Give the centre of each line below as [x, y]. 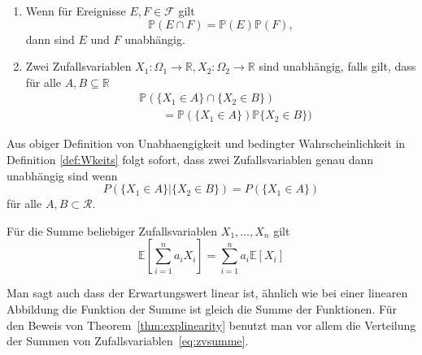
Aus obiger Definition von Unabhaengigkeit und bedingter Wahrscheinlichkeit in [206, 143]
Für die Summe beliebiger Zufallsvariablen [112, 230]
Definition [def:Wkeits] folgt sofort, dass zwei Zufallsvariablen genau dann [190, 160]
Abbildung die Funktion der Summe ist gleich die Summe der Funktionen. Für [202, 309]
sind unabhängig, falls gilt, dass [337, 66]
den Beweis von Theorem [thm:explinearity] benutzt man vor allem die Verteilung [211, 325]
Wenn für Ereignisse [76, 11]
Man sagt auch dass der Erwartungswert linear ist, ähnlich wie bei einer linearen [207, 293]
